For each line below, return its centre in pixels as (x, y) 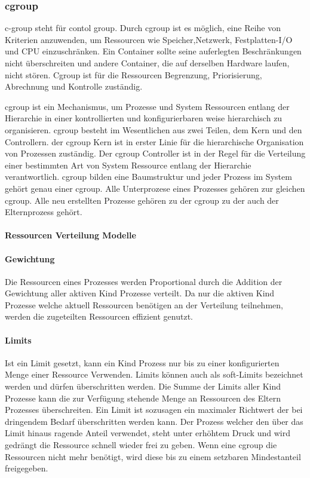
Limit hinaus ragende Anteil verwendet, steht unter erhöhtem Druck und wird (148, 433)
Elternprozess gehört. (44, 212)
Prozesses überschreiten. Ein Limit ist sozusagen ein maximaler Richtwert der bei (154, 410)
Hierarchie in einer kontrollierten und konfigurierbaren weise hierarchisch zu (144, 118)
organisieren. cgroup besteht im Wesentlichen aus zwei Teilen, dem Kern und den (154, 129)
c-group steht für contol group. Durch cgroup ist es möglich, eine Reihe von (143, 28)
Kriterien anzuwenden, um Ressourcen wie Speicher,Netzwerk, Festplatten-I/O (149, 39)
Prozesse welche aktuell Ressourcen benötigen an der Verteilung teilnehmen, (144, 304)
